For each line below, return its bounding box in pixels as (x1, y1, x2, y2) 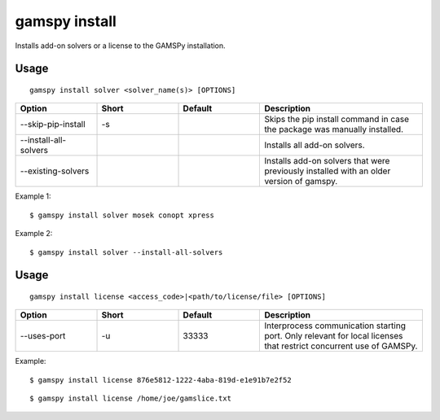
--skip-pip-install (20, 119, 86, 130)
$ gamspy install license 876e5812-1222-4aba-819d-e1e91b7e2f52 (29, 375, 293, 384)
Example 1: (15, 191, 51, 201)
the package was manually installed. (264, 124, 403, 135)
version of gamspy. (264, 176, 338, 187)
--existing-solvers (20, 165, 90, 177)
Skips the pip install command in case (264, 114, 409, 125)
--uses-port (20, 330, 66, 342)
